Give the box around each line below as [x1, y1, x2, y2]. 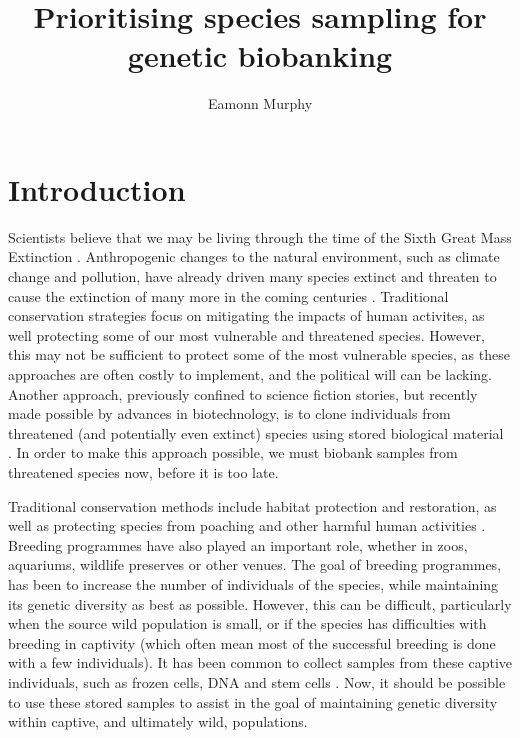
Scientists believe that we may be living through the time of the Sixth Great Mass [8, 226, 512, 247]
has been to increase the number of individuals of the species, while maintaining [8, 573, 499, 594]
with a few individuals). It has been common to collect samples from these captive [8, 652, 512, 673]
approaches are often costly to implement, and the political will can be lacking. [8, 364, 493, 384]
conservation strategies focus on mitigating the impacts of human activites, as [8, 305, 485, 326]
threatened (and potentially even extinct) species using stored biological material [8, 422, 504, 443]
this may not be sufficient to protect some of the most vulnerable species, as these [8, 344, 510, 365]
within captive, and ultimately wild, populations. [8, 711, 308, 732]
